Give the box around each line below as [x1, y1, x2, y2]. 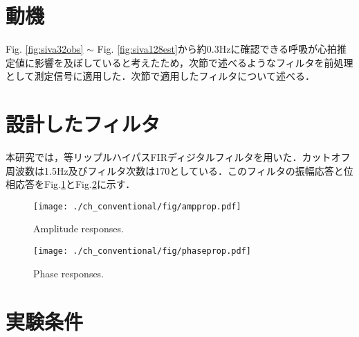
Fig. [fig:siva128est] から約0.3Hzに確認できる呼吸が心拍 [97, 42, 338, 56]
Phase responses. [33, 266, 104, 280]
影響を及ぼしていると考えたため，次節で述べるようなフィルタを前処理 [34, 55, 353, 69]
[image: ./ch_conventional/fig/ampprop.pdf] [33, 201, 241, 211]
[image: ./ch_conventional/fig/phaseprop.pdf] [33, 246, 251, 257]
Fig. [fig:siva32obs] [6, 42, 84, 56]
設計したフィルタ [6, 110, 160, 138]
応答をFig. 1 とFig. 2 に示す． [15, 177, 136, 191]
